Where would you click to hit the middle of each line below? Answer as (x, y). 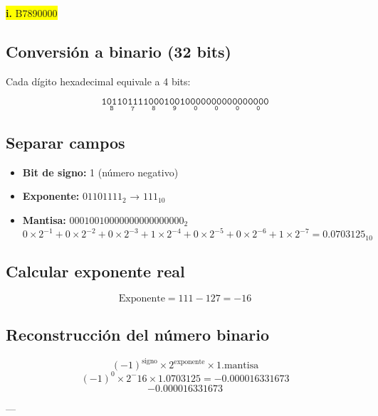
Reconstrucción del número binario (138, 335)
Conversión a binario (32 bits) (119, 51)
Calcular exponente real (95, 271)
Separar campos (65, 142)
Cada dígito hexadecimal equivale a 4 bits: (98, 81)
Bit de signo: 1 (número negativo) (100, 172)
